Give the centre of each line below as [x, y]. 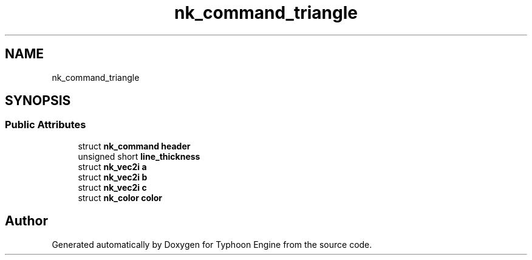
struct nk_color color [120, 197]
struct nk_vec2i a [112, 166]
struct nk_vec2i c [112, 187]
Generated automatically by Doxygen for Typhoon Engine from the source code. [212, 244]
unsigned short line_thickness [139, 156]
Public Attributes [46, 125]
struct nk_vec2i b [113, 177]
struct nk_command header [134, 146]
